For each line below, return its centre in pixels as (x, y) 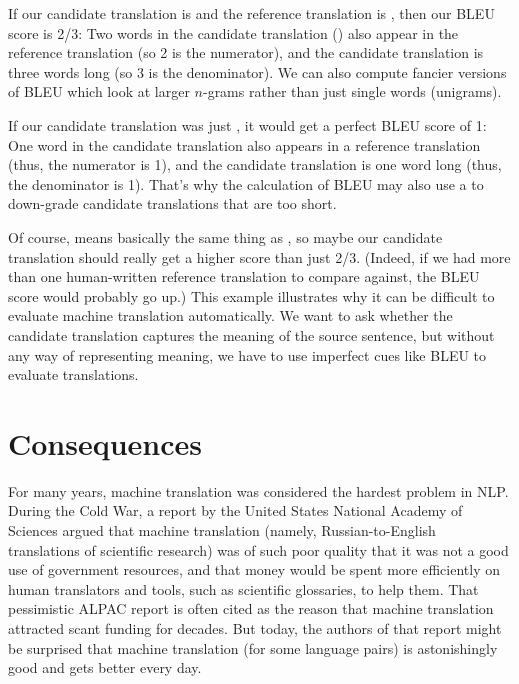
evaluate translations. (73, 374)
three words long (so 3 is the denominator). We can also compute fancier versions (257, 71)
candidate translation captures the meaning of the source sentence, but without (251, 334)
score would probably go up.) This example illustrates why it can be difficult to (251, 295)
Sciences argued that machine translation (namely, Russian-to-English (222, 530)
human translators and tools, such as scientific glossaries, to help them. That (243, 588)
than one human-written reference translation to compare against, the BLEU (244, 276)
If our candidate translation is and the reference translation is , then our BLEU (251, 13)
